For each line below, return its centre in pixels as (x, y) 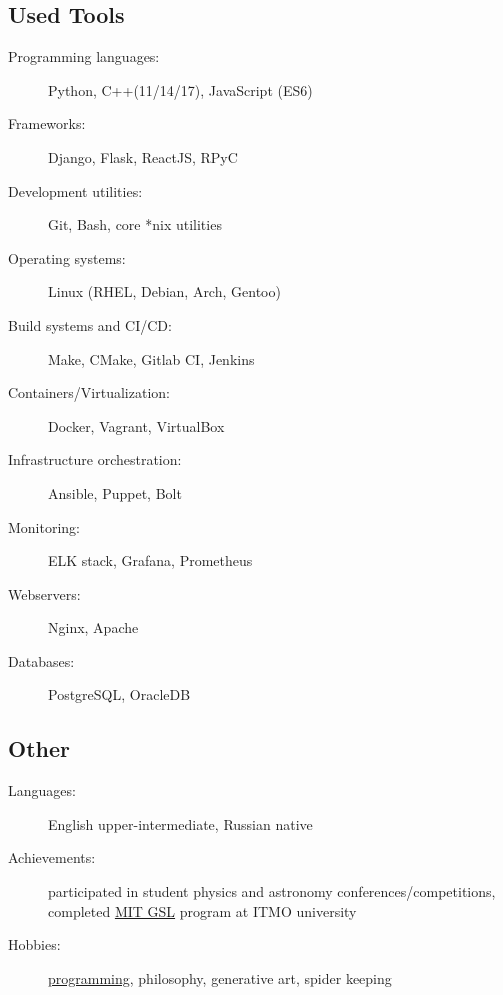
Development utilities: (75, 190)
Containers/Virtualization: (89, 392)
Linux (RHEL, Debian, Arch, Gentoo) (164, 291)
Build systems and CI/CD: (90, 324)
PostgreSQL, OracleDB (119, 694)
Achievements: (52, 857)
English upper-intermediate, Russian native (180, 823)
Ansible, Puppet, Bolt (115, 492)
